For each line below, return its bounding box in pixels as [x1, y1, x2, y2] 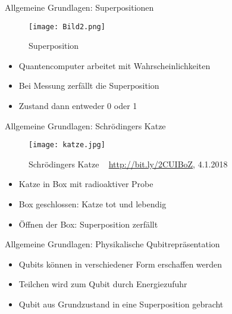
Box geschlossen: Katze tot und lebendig [18, 198, 167, 210]
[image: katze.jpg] [29, 141, 105, 150]
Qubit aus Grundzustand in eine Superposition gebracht [18, 298, 224, 310]
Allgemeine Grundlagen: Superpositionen [5, 1, 154, 13]
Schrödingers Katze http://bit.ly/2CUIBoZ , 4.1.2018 [29, 157, 228, 170]
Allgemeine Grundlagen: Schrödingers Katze [5, 119, 166, 132]
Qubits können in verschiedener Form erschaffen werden [18, 257, 222, 270]
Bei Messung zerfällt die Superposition [18, 79, 159, 92]
